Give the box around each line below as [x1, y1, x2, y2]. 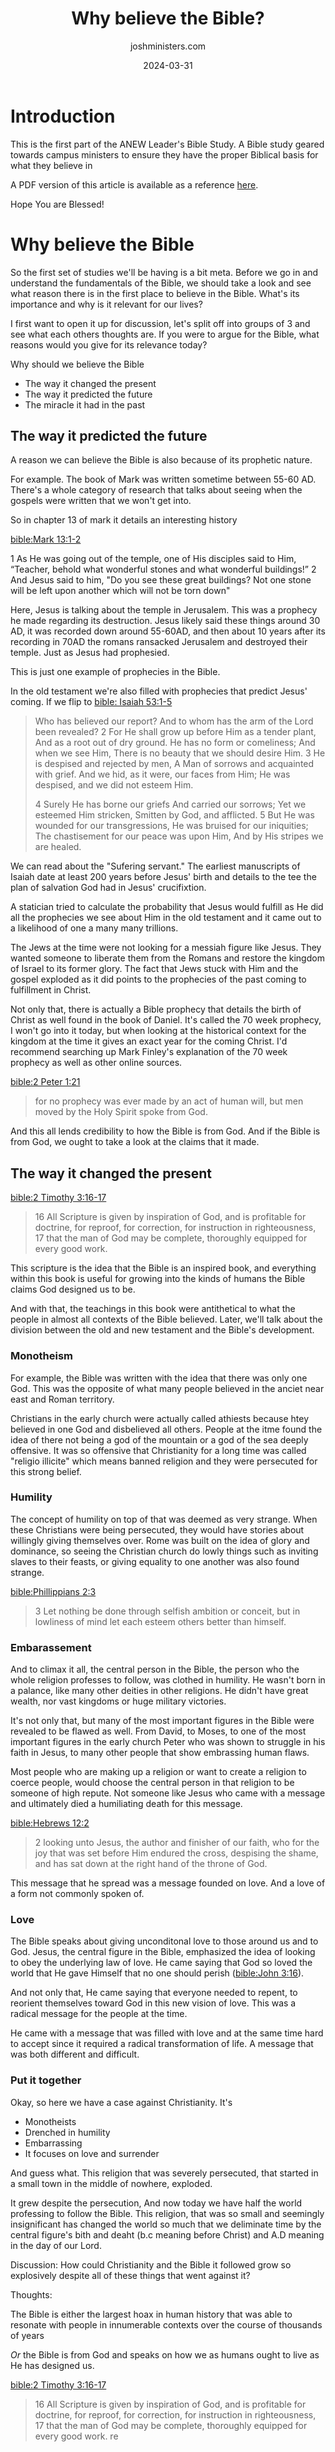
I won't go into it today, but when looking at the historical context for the [10, 1025, 307, 1037]
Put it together [10, 2073, 82, 2087]
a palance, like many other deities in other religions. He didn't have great [10, 1685, 309, 1697]
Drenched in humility [24, 2126, 111, 2138]
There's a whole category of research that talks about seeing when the [10, 484, 303, 496]
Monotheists [24, 2115, 77, 2127]
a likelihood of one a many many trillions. [10, 922, 179, 934]
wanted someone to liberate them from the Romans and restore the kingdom [10, 952, 325, 964]
